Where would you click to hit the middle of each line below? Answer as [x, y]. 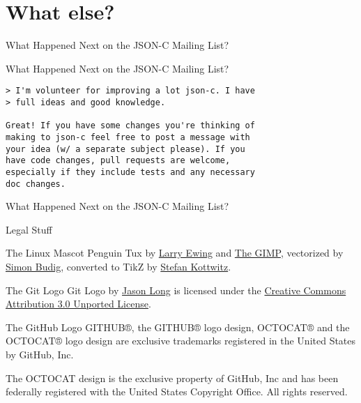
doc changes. [36, 184]
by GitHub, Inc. [40, 354]
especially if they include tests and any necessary [130, 172]
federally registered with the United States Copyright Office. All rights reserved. [177, 391]
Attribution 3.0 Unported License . [78, 304]
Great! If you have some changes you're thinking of [130, 126]
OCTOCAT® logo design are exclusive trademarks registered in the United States [181, 341]
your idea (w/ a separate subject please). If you [125, 149]
